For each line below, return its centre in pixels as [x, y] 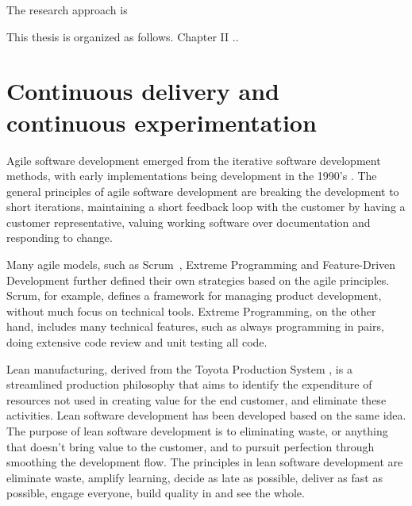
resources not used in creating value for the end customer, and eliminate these [196, 399]
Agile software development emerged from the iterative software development [194, 160]
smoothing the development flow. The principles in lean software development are [205, 462]
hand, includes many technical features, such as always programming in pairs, [195, 326]
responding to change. [60, 238]
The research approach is [67, 10]
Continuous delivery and [143, 91]
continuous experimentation [162, 122]
